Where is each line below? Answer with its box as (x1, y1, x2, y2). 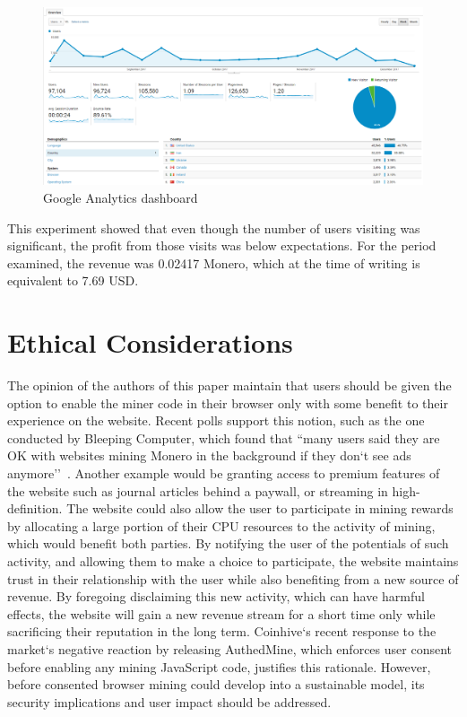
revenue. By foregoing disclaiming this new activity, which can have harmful (7, 587, 425, 606)
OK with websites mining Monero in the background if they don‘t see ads (7, 446, 411, 465)
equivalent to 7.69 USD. (7, 271, 139, 290)
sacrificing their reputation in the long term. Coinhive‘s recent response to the (7, 622, 437, 641)
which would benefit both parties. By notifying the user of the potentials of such (7, 534, 449, 553)
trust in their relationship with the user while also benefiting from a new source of (7, 569, 459, 588)
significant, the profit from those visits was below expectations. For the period (7, 236, 437, 255)
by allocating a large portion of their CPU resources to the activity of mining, (7, 516, 436, 535)
